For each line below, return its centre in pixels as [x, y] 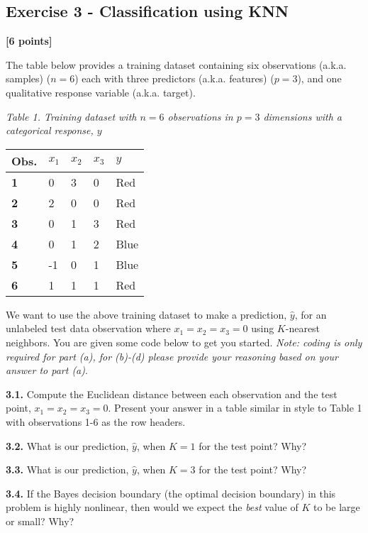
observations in [200, 116]
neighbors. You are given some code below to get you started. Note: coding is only [184, 342]
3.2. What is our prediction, [67, 445]
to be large [337, 507]
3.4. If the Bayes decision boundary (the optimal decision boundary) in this [171, 493]
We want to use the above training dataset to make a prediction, [146, 314]
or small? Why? [40, 521]
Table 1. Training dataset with [71, 116]
